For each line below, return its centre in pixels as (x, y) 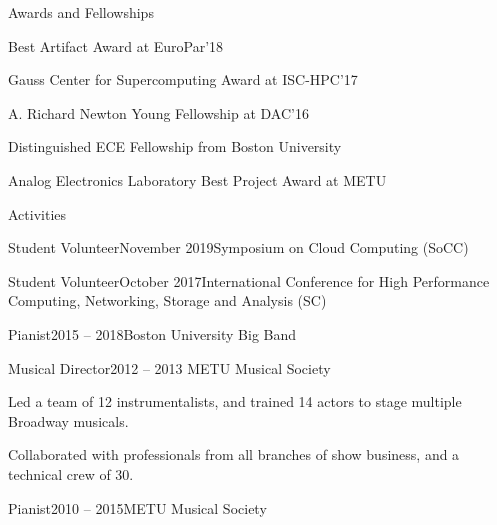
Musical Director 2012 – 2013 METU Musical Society (169, 367)
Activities (37, 213)
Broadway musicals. (68, 420)
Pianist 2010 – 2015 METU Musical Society (137, 507)
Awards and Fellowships (81, 12)
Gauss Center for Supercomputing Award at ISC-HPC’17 (183, 79)
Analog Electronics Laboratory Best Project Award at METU (197, 179)
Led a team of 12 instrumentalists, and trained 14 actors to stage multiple (235, 401)
